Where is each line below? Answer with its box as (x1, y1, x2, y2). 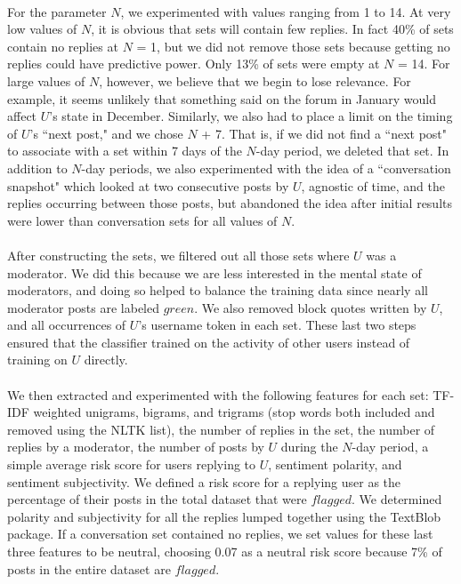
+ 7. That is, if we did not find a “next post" (201, 124, 448, 142)
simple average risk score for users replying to (7, 455, 256, 474)
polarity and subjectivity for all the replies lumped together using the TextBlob (7, 507, 441, 525)
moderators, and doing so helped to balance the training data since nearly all (7, 281, 428, 300)
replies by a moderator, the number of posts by (7, 437, 264, 456)
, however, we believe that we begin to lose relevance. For (99, 71, 411, 90)
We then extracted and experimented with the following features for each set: (7, 385, 429, 404)
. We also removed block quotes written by (194, 298, 427, 316)
